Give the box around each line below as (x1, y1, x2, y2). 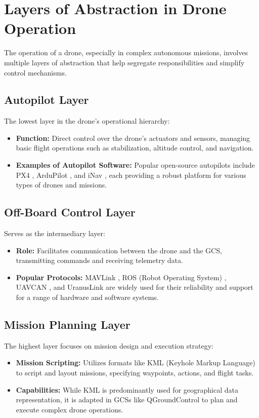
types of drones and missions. (16, 179, 107, 190)
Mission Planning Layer (4, 317, 131, 332)
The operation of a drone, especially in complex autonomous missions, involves (4, 47, 248, 58)
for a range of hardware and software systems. (16, 292, 159, 302)
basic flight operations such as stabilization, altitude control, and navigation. (16, 142, 254, 153)
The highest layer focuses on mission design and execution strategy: (4, 340, 213, 351)
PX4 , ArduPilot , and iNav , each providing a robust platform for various (16, 169, 246, 180)
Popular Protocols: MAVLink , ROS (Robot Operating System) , (16, 272, 227, 282)
